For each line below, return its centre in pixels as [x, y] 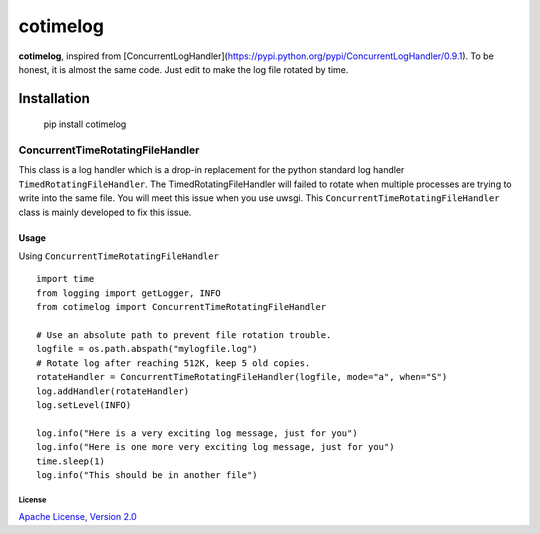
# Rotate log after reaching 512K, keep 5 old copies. [173, 363]
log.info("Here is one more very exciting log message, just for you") [215, 447]
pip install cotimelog [85, 124]
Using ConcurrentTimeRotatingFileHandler [119, 256]
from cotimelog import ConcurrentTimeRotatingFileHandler [181, 307]
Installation [54, 98]
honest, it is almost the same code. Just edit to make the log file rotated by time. [183, 69]
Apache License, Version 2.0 [77, 517]
